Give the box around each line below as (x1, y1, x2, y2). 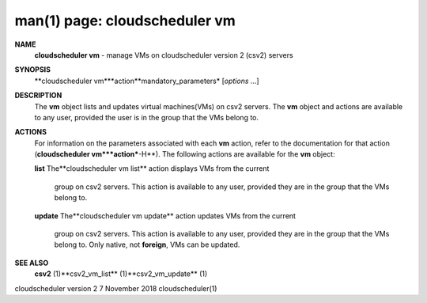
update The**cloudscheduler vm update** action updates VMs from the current (34, 210, 297, 221)
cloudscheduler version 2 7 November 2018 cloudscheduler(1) (14, 283, 217, 293)
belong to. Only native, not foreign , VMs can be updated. (54, 240, 240, 249)
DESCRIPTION (14, 91, 62, 100)
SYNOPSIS (14, 65, 51, 74)
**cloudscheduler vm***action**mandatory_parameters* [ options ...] (34, 76, 260, 85)
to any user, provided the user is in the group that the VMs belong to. (34, 112, 259, 122)
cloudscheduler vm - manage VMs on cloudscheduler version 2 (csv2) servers (34, 50, 293, 59)
